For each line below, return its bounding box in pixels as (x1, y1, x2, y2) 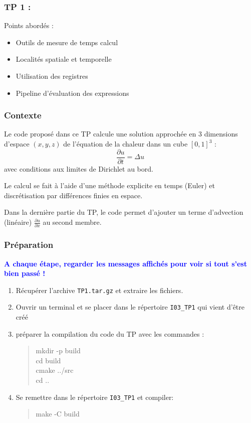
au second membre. (43, 217, 102, 227)
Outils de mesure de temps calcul (16, 37, 118, 47)
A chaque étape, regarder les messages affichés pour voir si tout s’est (4, 258, 247, 268)
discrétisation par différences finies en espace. (4, 190, 143, 200)
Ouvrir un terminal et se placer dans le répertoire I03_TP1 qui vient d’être (16, 302, 245, 312)
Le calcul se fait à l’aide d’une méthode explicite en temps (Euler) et (4, 180, 215, 191)
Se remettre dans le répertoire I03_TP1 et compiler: (16, 391, 174, 402)
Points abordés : (4, 20, 54, 31)
